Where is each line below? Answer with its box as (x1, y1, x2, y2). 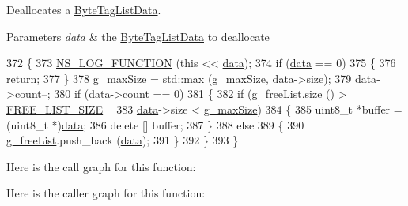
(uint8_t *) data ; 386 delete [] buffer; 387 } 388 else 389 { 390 (6, 116, 304, 133)
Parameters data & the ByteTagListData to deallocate (6, 28, 270, 44)
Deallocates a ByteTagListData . (6, 2, 161, 17)
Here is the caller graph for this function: (6, 185, 206, 201)
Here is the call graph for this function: (6, 158, 196, 174)
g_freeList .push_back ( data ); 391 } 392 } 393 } (6, 132, 239, 148)
